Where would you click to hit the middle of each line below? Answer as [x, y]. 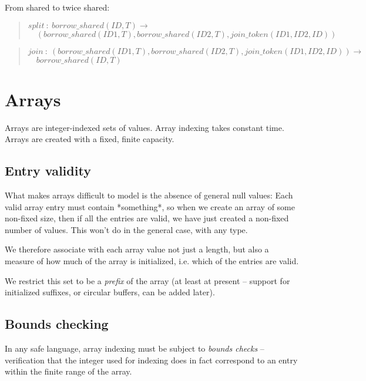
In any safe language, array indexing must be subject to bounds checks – [135, 348]
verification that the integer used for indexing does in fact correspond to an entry [151, 360]
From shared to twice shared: [57, 7]
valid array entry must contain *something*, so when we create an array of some [150, 206]
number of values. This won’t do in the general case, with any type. [126, 229]
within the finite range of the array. [68, 371]
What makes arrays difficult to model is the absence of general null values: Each [149, 195]
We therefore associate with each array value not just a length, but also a [137, 249]
